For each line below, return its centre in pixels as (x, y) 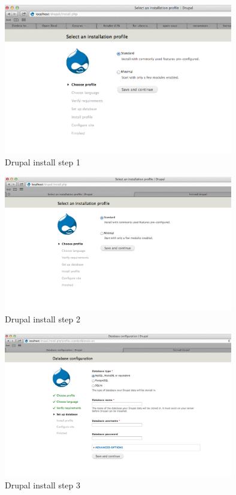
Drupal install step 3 (43, 485)
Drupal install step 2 (43, 319)
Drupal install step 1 (43, 162)
